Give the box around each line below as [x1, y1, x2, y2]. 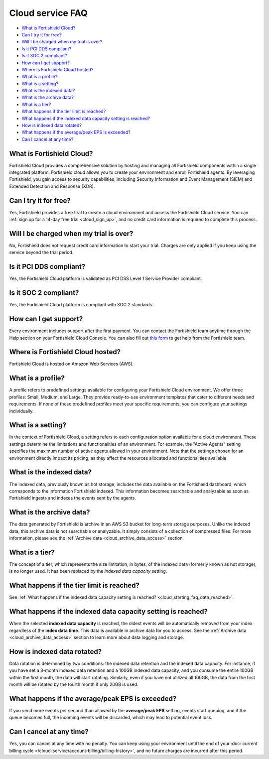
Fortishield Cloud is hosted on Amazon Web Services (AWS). [9, 361, 134, 367]
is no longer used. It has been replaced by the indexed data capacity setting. [9, 568, 167, 574]
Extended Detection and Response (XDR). [9, 183, 95, 189]
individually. [9, 408, 34, 414]
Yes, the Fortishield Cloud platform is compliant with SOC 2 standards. [9, 302, 154, 308]
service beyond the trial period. [9, 250, 74, 255]
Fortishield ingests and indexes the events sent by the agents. [9, 495, 136, 501]
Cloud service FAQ [9, 7, 88, 18]
